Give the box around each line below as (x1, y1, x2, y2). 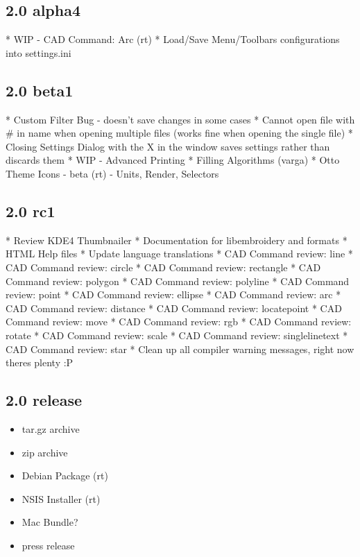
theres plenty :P (6, 355, 74, 370)
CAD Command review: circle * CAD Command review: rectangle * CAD (6, 259, 321, 274)
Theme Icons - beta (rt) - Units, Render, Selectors (6, 166, 219, 180)
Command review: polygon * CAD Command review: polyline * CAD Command (6, 273, 350, 288)
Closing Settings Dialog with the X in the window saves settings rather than (6, 139, 330, 153)
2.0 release (6, 389, 83, 411)
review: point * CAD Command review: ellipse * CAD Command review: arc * (6, 287, 341, 302)
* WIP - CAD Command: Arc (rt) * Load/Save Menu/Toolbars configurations (6, 32, 340, 46)
